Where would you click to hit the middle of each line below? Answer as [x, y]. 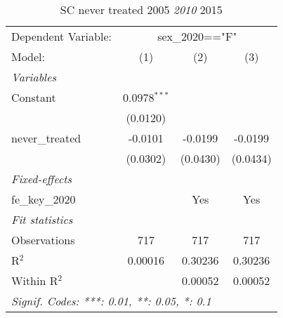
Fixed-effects [42, 179]
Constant [34, 97]
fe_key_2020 [44, 199]
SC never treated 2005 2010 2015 [141, 9]
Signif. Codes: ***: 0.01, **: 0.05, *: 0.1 [111, 301]
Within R [35, 280]
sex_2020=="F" [197, 36]
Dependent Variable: [61, 36]
